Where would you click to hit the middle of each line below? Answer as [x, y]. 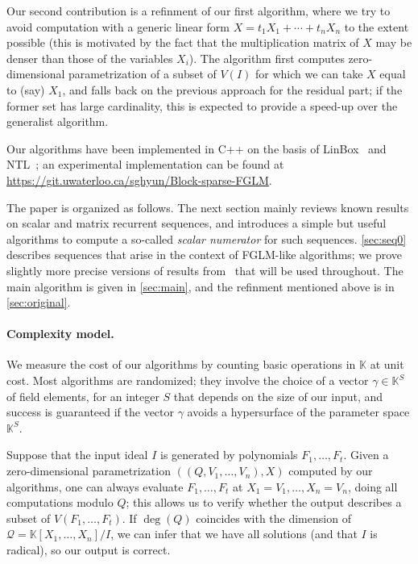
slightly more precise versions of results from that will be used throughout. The [205, 270]
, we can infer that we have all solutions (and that [234, 534]
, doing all [372, 486]
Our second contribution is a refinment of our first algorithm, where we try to [199, 10]
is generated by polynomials [229, 455]
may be [394, 42]
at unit [387, 364]
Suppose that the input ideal [77, 455]
